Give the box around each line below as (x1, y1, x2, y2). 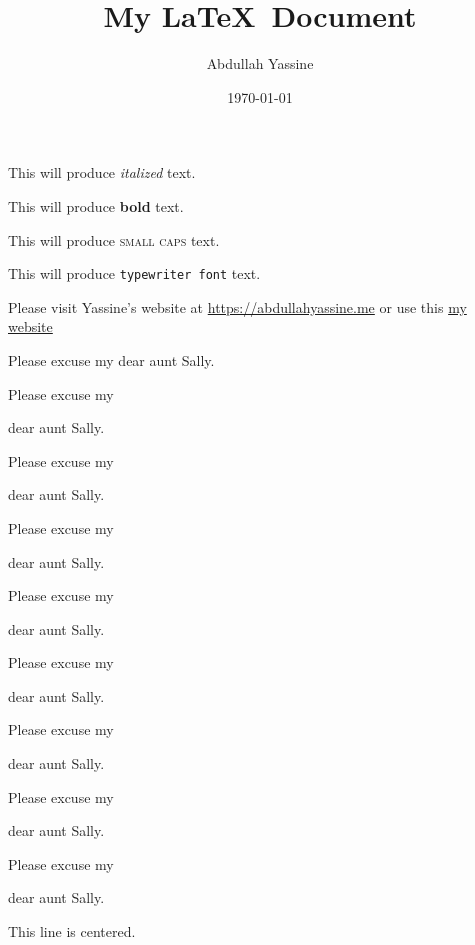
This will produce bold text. (8, 195, 184, 216)
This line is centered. (8, 921, 136, 942)
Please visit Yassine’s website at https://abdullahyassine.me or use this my (8, 296, 467, 317)
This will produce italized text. (8, 162, 196, 183)
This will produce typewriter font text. (8, 263, 261, 284)
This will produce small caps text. (8, 229, 220, 250)
